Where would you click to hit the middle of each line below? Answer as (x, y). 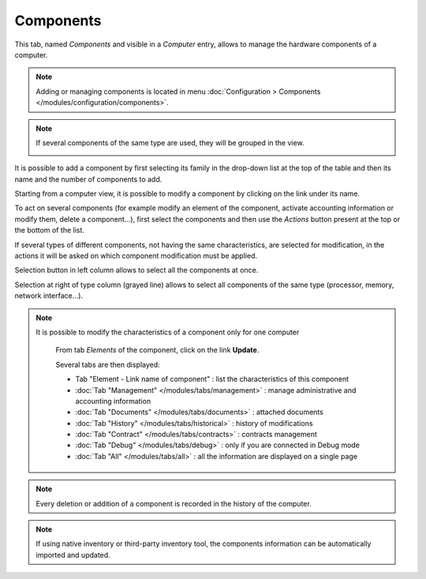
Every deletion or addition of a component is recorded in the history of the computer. (174, 503)
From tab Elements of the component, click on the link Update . (157, 350)
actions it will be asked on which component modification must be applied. (136, 256)
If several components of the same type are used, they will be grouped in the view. (170, 143)
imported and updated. (73, 555)
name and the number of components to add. (88, 179)
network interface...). (49, 296)
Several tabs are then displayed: (108, 364)
